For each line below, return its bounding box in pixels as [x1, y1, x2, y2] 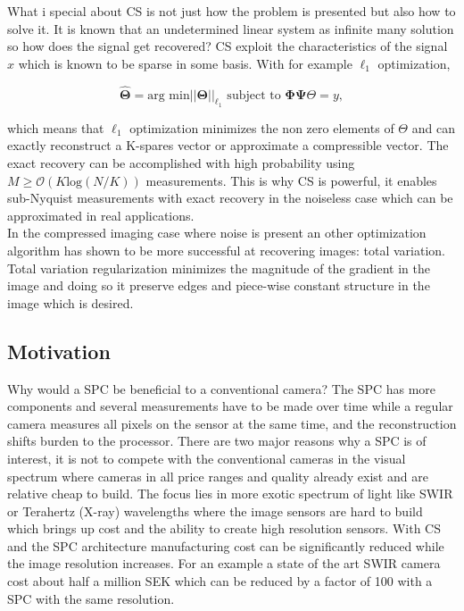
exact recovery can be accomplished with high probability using [7, 153, 355, 172]
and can [411, 118, 455, 137]
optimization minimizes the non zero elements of [129, 118, 394, 137]
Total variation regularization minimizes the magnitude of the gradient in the [7, 258, 430, 277]
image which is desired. [7, 293, 134, 312]
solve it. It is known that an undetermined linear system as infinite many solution [7, 19, 454, 38]
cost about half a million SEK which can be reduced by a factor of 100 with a [7, 572, 433, 590]
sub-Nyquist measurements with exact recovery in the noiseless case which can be [7, 188, 453, 207]
